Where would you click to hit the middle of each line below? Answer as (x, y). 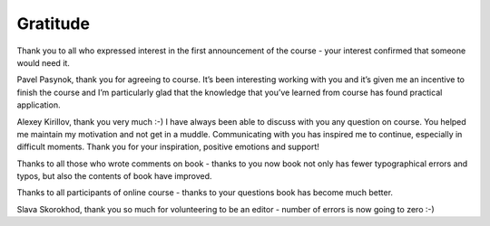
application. (39, 105)
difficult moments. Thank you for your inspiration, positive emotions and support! (168, 147)
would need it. (43, 62)
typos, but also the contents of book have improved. (114, 176)
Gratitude (54, 24)
